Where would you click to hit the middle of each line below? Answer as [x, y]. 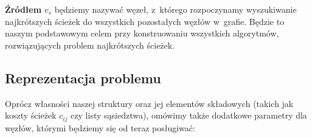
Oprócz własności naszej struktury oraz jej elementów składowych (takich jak [149, 103]
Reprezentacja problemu [83, 78]
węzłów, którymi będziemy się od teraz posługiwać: [100, 127]
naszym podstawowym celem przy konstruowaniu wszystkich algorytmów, [142, 33]
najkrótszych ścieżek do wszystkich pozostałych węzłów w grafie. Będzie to [145, 21]
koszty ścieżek [31, 115]
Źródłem [23, 9]
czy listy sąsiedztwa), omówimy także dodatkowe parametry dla [189, 115]
